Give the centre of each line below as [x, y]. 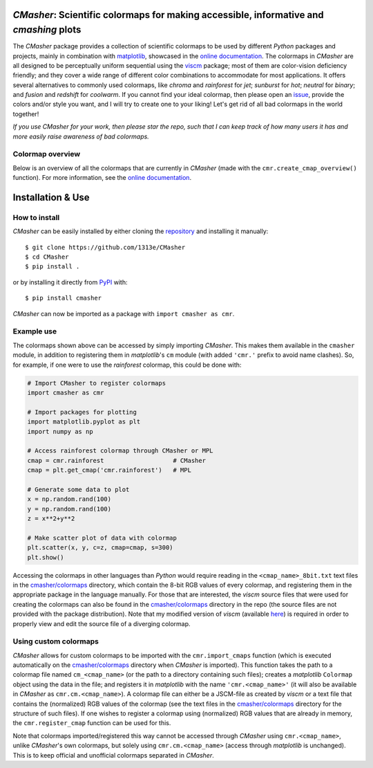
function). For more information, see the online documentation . [102, 178]
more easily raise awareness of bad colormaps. [81, 136]
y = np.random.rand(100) [69, 509]
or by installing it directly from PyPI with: [70, 282]
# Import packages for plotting [82, 412]
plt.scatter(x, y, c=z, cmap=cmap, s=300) [100, 548]
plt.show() [46, 557]
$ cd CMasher [47, 257]
